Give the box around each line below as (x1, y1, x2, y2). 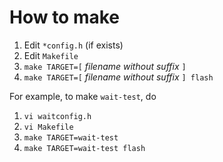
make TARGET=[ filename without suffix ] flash (23, 71, 214, 83)
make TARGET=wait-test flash (23, 143, 146, 153)
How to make (9, 6, 121, 29)
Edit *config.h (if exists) (23, 39, 124, 51)
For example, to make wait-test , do (9, 90, 157, 102)
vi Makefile (23, 122, 74, 132)
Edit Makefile (23, 49, 79, 61)
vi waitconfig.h (23, 111, 92, 121)
